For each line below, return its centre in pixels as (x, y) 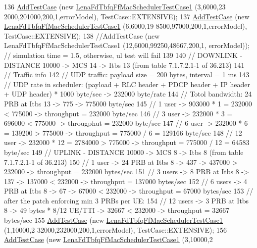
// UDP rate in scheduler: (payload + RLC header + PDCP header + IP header (127, 84)
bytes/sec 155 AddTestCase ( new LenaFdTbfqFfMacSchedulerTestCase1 (114, 220)
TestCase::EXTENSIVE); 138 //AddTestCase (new (82, 35)
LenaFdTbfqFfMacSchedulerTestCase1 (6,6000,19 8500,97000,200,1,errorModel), (126, 26)
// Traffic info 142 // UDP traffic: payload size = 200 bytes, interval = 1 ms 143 (127, 74)
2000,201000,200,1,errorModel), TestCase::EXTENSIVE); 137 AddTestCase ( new (127, 16)
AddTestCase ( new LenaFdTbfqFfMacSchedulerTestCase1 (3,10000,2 (108, 239)
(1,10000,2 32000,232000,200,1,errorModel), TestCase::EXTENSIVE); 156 (116, 229)
